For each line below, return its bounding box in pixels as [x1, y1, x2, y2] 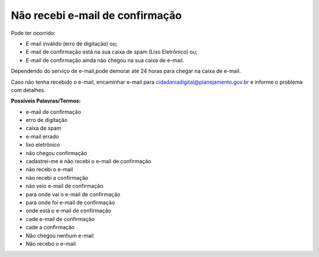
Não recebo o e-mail [25, 240, 76, 247]
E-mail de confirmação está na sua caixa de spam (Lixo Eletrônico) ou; [25, 48, 198, 55]
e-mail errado [25, 133, 59, 140]
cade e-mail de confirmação [25, 215, 95, 222]
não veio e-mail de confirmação [25, 183, 103, 190]
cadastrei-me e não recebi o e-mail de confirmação [25, 158, 152, 165]
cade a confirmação [25, 224, 75, 231]
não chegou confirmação [25, 149, 87, 156]
